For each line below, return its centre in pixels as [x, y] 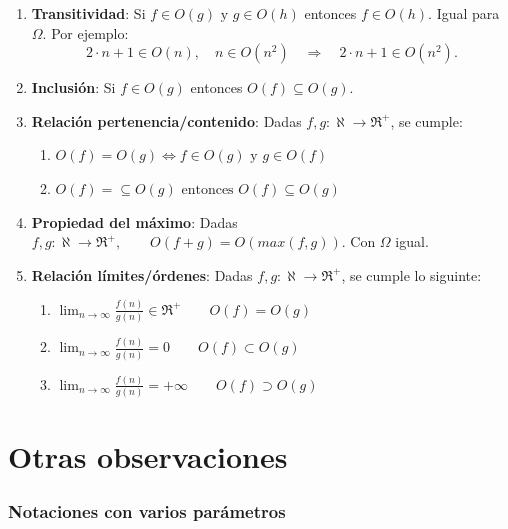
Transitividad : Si [88, 13]
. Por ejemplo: [85, 32]
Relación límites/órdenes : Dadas [142, 274]
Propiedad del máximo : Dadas [134, 221]
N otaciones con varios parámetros [147, 510]
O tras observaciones [148, 456]
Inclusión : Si [73, 87]
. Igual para [464, 13]
